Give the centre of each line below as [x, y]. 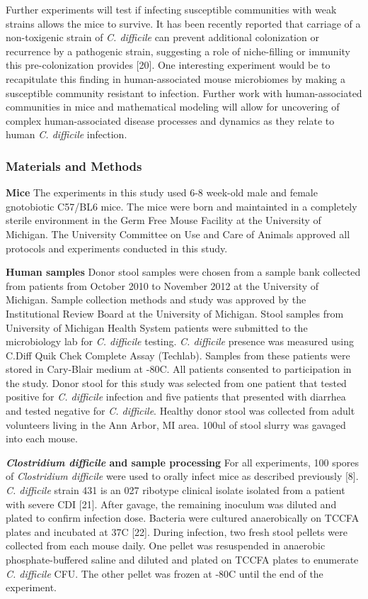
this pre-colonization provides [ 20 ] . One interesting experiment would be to [168, 65]
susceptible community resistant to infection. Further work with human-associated [184, 93]
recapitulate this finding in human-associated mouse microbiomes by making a [176, 78]
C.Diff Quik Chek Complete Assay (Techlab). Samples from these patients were [178, 355]
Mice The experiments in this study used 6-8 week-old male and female [162, 192]
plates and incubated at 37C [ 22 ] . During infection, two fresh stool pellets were [177, 531]
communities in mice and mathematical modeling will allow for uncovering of [173, 107]
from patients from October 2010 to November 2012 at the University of [162, 285]
